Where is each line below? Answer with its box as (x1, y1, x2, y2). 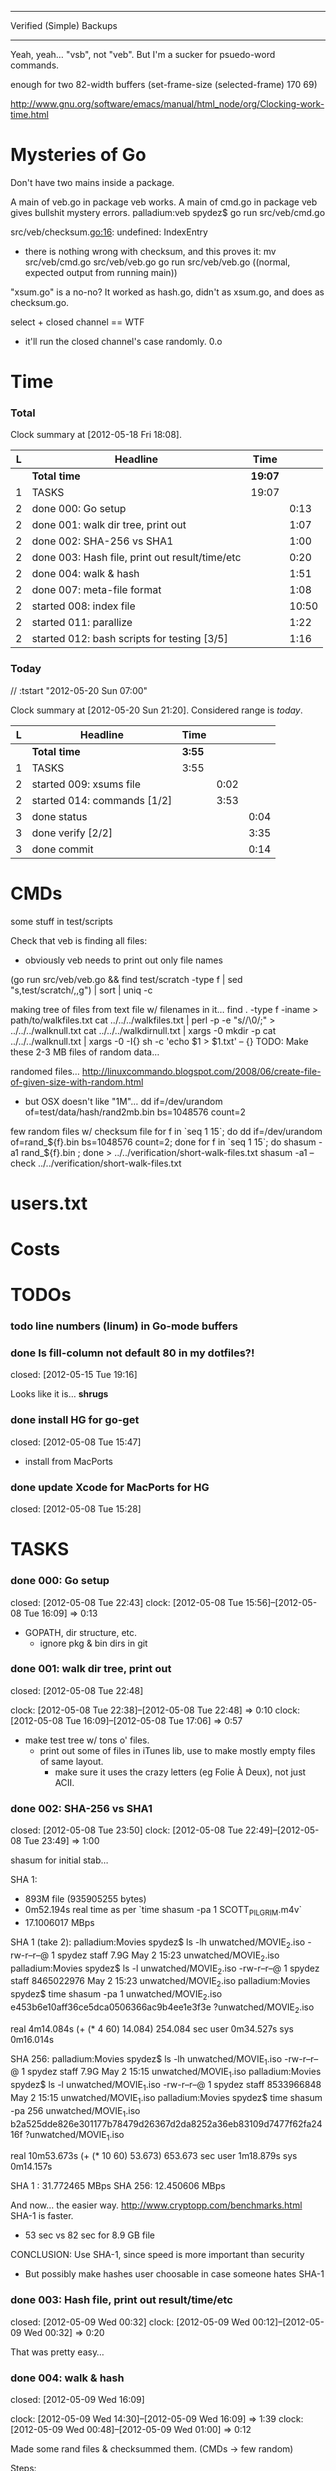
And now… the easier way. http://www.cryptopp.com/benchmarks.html (10, 2199, 303, 2211)
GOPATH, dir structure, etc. (24, 1626, 138, 1638)
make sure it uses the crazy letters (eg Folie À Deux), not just (54, 1766, 307, 1778)
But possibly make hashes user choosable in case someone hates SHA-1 (24, 2268, 325, 2280)
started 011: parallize (31, 616, 133, 630)
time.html (10, 109, 49, 120)
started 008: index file (31, 599, 136, 613)
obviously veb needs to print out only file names (24, 954, 223, 966)
